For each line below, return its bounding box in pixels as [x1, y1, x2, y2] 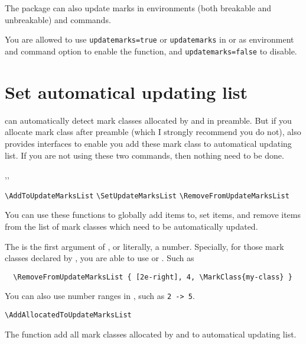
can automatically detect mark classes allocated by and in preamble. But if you [5, 114, 292, 126]
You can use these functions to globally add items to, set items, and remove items [5, 208, 301, 221]
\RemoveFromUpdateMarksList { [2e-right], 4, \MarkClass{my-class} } [13, 272, 292, 281]
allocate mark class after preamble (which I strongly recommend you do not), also [5, 126, 301, 138]
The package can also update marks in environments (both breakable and [5, 2, 272, 14]
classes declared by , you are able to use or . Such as [5, 252, 194, 264]
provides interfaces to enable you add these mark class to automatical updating [5, 137, 292, 149]
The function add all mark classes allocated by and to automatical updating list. [5, 327, 297, 340]
